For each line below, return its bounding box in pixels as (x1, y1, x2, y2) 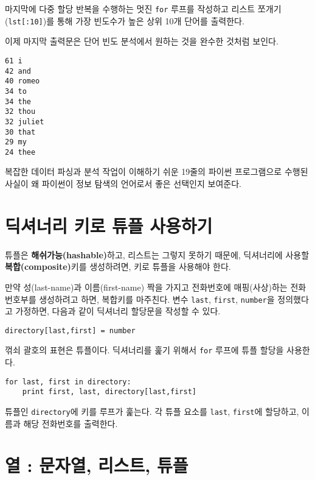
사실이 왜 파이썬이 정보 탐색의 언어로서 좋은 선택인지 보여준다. (5, 177, 241, 190)
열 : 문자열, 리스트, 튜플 (5, 453, 189, 478)
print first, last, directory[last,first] (22, 387, 196, 397)
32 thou (5, 107, 36, 116)
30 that (5, 127, 36, 136)
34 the (5, 97, 31, 106)
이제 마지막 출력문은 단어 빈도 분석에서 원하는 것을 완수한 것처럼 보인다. (5, 35, 279, 48)
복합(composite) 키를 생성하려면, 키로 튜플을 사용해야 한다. (5, 260, 231, 273)
